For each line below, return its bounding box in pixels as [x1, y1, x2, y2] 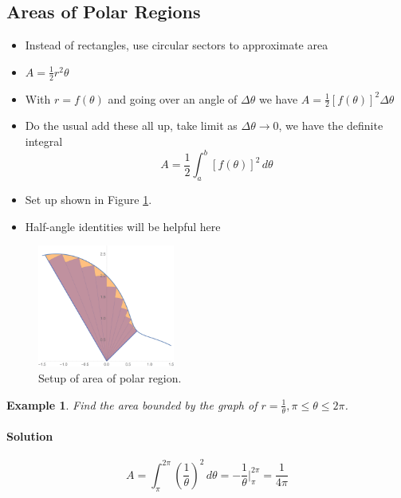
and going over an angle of [108, 90, 238, 107]
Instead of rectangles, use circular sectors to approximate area [25, 37, 328, 53]
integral [25, 133, 63, 150]
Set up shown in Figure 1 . [25, 190, 152, 207]
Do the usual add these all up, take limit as [25, 117, 238, 134]
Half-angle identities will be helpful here [25, 218, 221, 234]
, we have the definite [278, 117, 383, 134]
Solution [6, 428, 53, 445]
